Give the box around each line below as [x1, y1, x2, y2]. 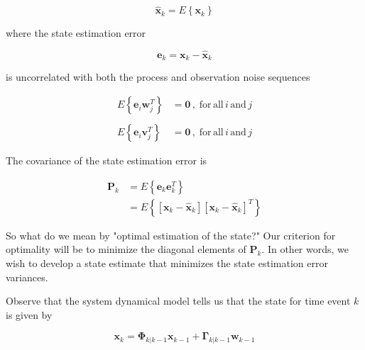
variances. [6, 269, 48, 284]
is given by [6, 307, 53, 322]
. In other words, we [261, 242, 349, 256]
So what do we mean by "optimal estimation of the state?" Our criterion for [6, 227, 336, 242]
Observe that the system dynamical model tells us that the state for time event [6, 293, 351, 308]
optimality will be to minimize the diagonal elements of [6, 242, 246, 256]
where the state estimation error [6, 26, 146, 40]
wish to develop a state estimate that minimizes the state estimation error [6, 256, 328, 271]
